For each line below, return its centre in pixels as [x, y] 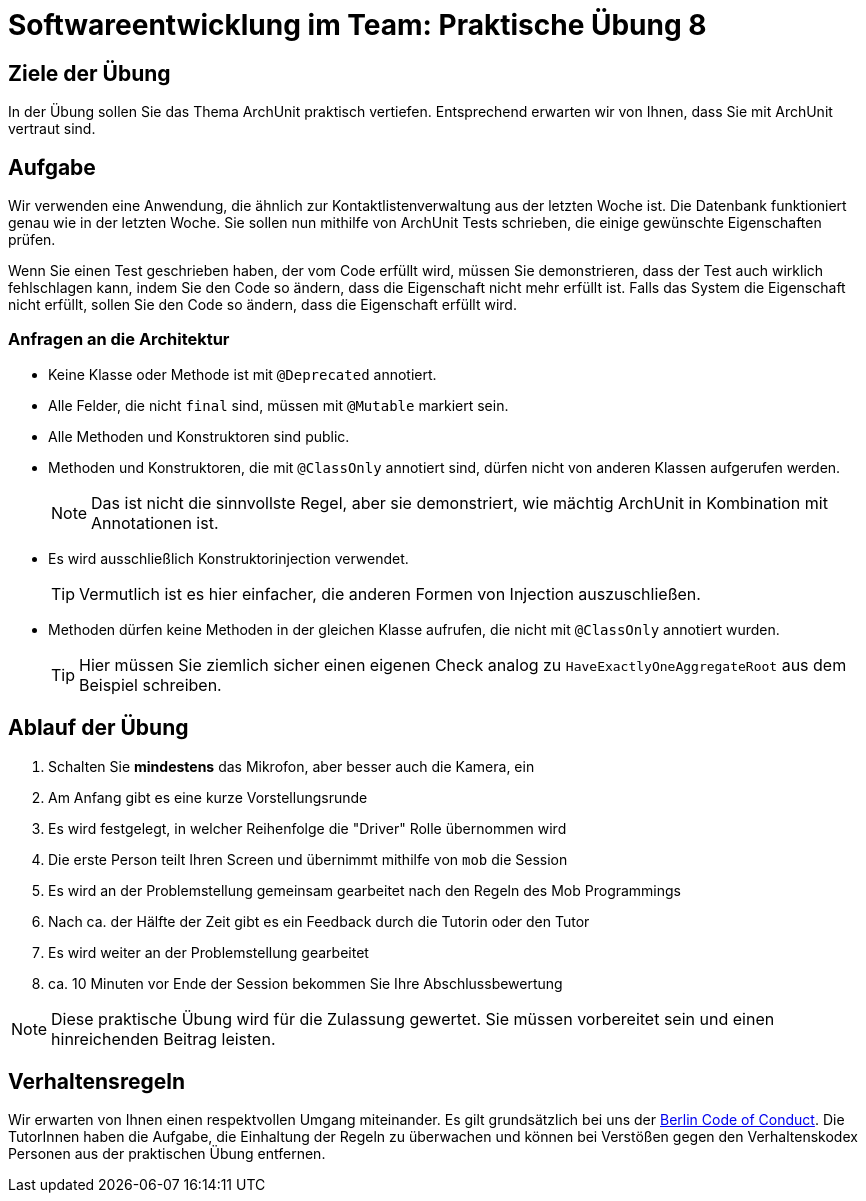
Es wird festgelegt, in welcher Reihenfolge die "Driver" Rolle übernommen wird [307, 828]
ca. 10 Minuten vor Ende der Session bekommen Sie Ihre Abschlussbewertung [305, 983]
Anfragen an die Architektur [119, 339]
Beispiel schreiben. [150, 684]
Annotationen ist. [155, 522]
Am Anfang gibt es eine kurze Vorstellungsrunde [208, 797]
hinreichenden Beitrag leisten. [163, 1038]
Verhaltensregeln [96, 1082]
